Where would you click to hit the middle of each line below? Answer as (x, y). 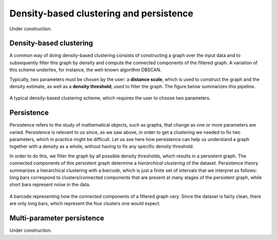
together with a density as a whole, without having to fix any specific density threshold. (102, 147)
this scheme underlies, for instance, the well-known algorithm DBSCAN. (85, 70)
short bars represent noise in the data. (50, 185)
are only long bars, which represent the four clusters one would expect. (85, 204)
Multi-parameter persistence (57, 218)
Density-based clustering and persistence (101, 13)
